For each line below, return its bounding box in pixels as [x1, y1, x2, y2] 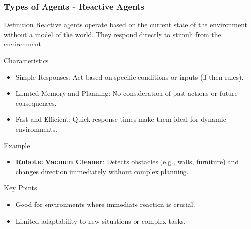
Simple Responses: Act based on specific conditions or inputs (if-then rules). [15, 71, 244, 82]
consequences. [15, 97, 57, 108]
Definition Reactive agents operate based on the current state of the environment [4, 20, 247, 30]
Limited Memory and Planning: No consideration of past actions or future [15, 88, 238, 98]
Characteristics [4, 55, 49, 65]
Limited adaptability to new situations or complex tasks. [15, 215, 186, 226]
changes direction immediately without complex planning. [15, 166, 189, 176]
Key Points [4, 183, 37, 193]
